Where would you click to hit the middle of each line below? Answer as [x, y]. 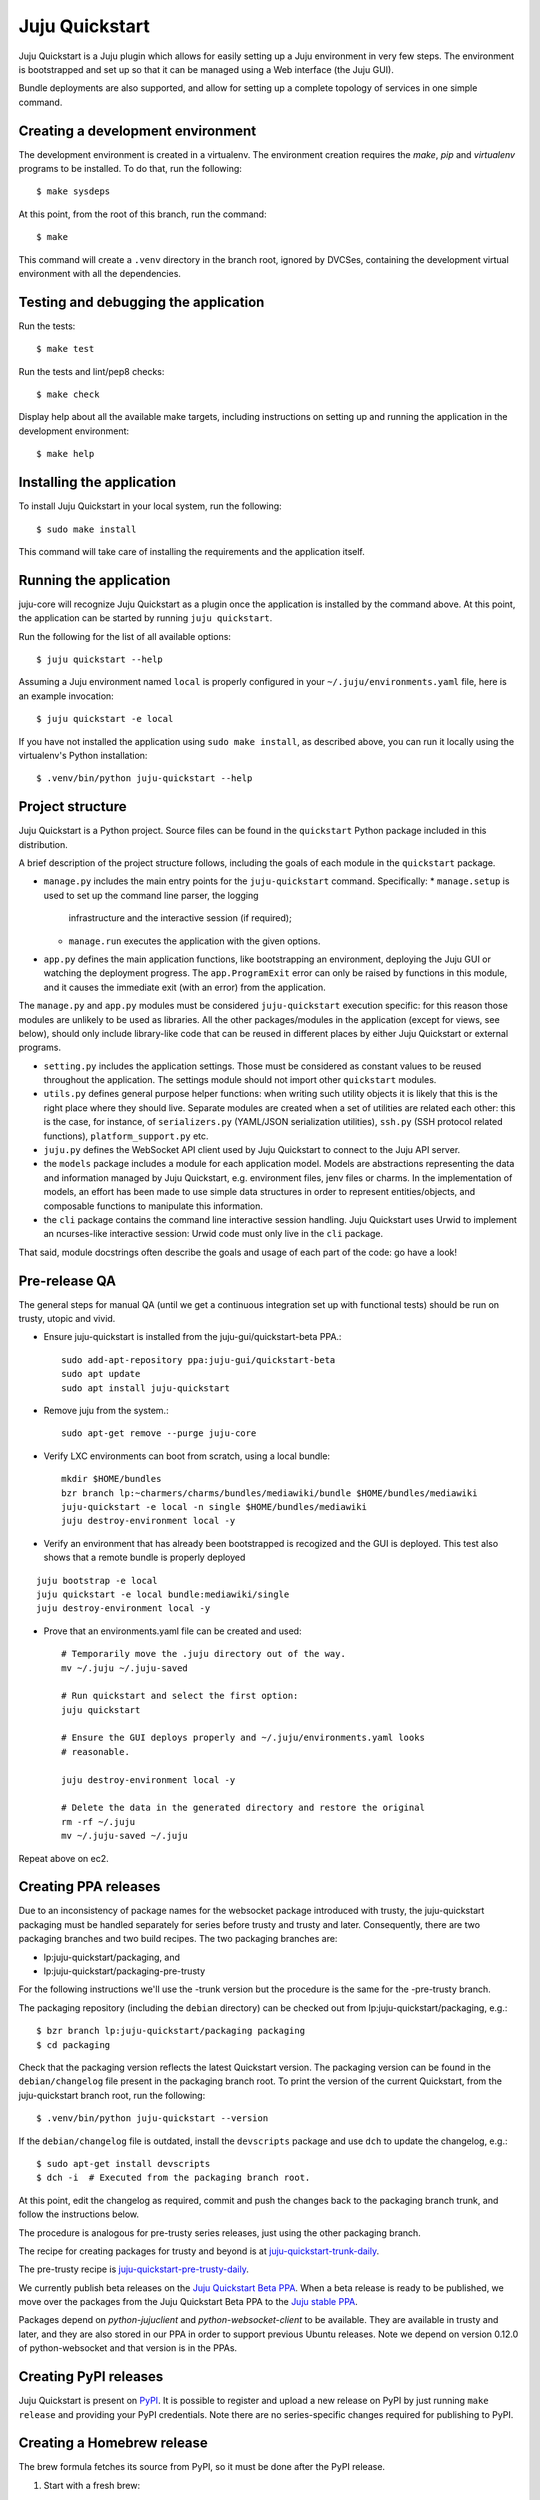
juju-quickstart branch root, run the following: [112, 2095]
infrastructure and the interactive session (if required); [180, 918]
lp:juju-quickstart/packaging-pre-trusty [124, 1971]
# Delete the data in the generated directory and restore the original [243, 1808]
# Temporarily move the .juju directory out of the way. [204, 1654]
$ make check [68, 394]
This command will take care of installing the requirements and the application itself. [191, 551]
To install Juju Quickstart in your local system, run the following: [150, 506]
